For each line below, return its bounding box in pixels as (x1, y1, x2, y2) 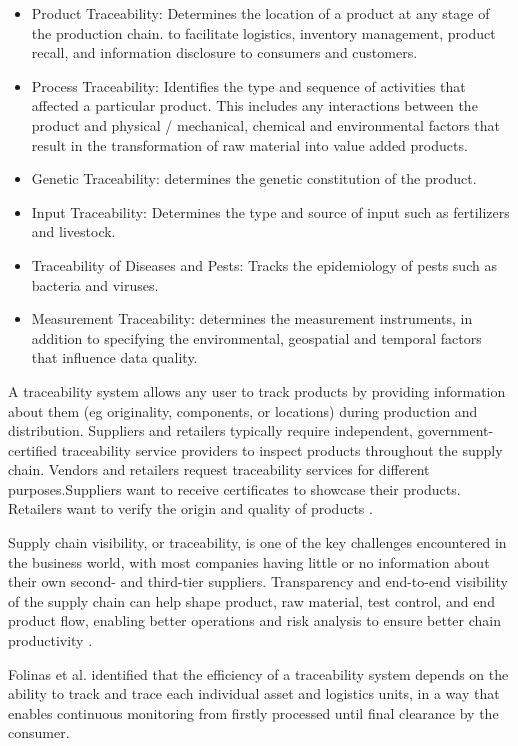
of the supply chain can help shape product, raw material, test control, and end (8, 590, 495, 611)
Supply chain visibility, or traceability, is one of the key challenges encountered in (8, 532, 507, 553)
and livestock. (31, 221, 116, 242)
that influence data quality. (31, 347, 198, 368)
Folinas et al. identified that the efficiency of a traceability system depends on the (8, 663, 509, 684)
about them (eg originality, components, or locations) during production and (8, 400, 478, 421)
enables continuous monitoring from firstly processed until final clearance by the (8, 702, 499, 723)
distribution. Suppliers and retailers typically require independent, (8, 420, 414, 441)
